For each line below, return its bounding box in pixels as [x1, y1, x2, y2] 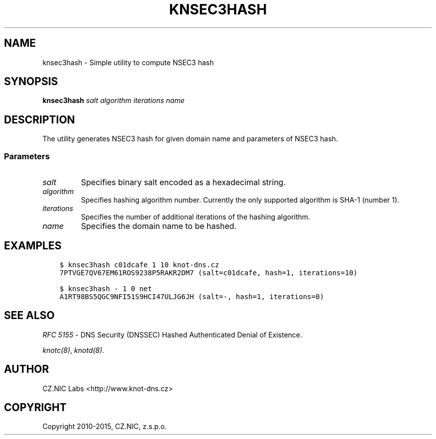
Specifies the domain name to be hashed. [81, 221, 237, 231]
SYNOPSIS [4, 75, 58, 88]
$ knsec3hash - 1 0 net [59, 284, 152, 293]
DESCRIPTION [4, 113, 75, 126]
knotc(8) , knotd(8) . [42, 345, 105, 354]
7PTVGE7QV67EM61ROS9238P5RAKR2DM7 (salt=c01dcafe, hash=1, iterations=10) [59, 268, 358, 277]
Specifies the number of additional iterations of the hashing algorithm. [81, 213, 311, 221]
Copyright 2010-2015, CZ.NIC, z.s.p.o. [42, 422, 167, 431]
